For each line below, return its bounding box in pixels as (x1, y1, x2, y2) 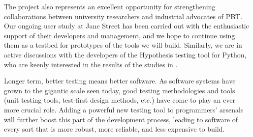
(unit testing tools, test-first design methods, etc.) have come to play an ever (4, 95, 235, 105)
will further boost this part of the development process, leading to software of (4, 114, 238, 124)
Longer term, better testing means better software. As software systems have (4, 76, 236, 86)
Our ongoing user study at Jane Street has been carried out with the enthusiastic (4, 21, 249, 31)
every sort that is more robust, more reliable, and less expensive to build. (4, 124, 225, 134)
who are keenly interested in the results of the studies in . (4, 59, 178, 69)
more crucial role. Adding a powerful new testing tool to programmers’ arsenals (4, 104, 244, 114)
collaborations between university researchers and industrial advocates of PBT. (4, 11, 243, 21)
